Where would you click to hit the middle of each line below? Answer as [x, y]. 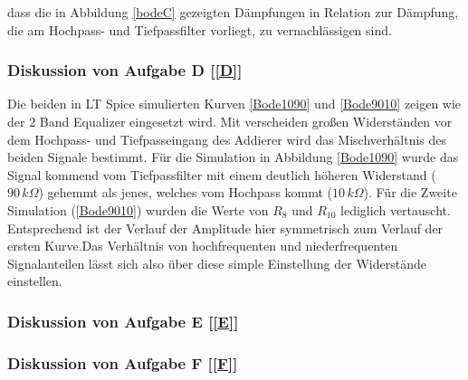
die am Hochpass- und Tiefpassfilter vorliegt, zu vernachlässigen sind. [200, 29]
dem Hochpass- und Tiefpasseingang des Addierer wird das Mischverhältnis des [227, 139]
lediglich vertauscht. [396, 209]
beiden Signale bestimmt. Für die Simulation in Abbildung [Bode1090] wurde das [233, 157]
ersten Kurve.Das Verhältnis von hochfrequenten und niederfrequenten [203, 246]
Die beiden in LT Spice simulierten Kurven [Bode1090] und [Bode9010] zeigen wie [234, 104]
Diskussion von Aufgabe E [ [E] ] [123, 321]
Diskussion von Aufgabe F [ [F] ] [123, 362]
